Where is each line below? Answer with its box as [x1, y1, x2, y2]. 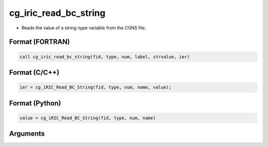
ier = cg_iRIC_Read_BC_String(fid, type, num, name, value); [19, 84, 172, 90]
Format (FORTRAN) [9, 38, 70, 46]
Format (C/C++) [9, 68, 60, 76]
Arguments [9, 130, 45, 138]
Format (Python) [9, 99, 62, 107]
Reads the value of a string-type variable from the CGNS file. [21, 25, 146, 31]
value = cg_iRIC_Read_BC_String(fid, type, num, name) [19, 115, 156, 121]
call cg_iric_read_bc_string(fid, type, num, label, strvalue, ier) [19, 54, 190, 60]
